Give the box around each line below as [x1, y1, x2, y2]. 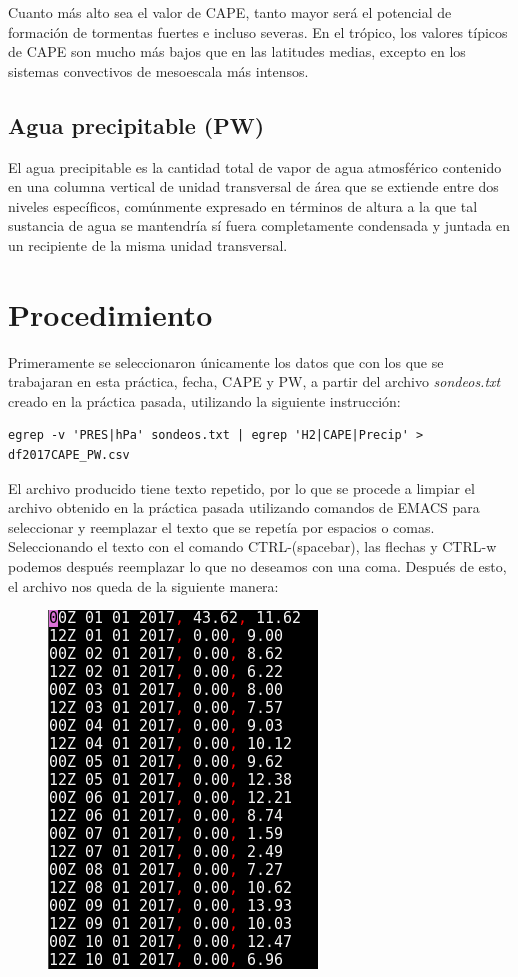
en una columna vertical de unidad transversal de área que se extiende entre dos [8, 176, 499, 197]
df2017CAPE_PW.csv [8, 448, 130, 463]
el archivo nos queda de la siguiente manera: [8, 575, 279, 596]
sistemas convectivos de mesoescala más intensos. [8, 60, 309, 81]
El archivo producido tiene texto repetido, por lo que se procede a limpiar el [8, 477, 475, 498]
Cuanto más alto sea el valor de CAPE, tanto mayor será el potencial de [8, 2, 452, 22]
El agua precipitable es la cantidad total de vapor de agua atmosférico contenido [8, 156, 502, 177]
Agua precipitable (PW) [8, 109, 265, 140]
